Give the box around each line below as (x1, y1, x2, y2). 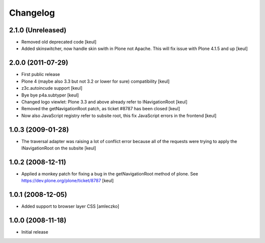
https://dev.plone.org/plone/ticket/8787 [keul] (21, 178, 114, 184)
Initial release (21, 229, 49, 235)
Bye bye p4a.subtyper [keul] (21, 92, 79, 98)
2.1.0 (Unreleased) (9, 26, 67, 34)
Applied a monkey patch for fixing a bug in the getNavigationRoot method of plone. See (21, 170, 198, 176)
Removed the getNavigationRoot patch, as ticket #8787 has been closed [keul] (21, 106, 180, 112)
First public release (21, 72, 60, 77)
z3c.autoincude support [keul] (21, 85, 83, 91)
